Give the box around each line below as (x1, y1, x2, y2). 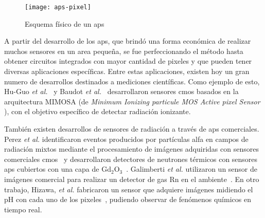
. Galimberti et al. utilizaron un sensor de (126, 164, 258, 174)
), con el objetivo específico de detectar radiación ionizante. (4, 106, 191, 117)
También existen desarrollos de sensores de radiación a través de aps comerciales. (4, 123, 259, 134)
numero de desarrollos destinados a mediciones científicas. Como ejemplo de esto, (4, 76, 260, 86)
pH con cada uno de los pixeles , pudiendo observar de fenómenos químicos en (4, 194, 251, 205)
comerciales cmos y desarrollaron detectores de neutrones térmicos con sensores (4, 153, 258, 164)
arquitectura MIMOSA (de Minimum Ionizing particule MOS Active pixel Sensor (4, 96, 260, 106)
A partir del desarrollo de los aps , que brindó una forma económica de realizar (4, 35, 251, 46)
